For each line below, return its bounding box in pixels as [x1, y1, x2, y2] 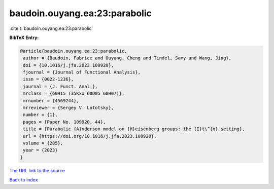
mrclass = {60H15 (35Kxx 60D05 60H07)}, [23, 91, 125, 96]
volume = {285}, [23, 140, 63, 146]
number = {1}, [23, 112, 58, 118]
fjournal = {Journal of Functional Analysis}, [23, 69, 141, 75]
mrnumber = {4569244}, [23, 98, 80, 103]
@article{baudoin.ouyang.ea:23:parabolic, [20, 48, 127, 54]
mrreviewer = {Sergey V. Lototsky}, [23, 105, 114, 111]
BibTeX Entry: [9, 34, 39, 41]
